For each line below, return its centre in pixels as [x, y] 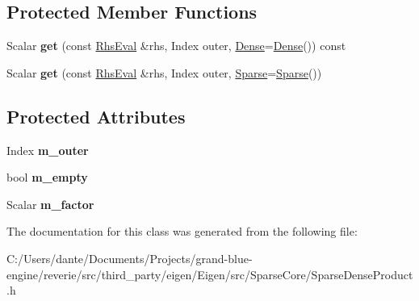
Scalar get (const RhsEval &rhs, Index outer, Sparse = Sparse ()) [164, 72]
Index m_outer [48, 150]
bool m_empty [47, 177]
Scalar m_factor [50, 204]
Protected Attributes [96, 116]
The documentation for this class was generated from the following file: [182, 231]
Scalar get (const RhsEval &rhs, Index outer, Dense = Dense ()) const [176, 46]
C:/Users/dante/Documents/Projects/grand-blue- [130, 258]
